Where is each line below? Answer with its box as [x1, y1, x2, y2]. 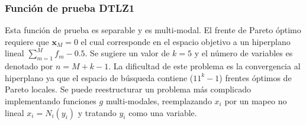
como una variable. [128, 106, 197, 118]
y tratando [78, 106, 117, 118]
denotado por [5, 60, 53, 72]
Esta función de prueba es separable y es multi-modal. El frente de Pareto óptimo [5, 24, 301, 36]
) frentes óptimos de [219, 71, 292, 84]
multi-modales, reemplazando [105, 94, 212, 107]
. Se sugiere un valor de [85, 47, 170, 59]
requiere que [5, 35, 49, 47]
